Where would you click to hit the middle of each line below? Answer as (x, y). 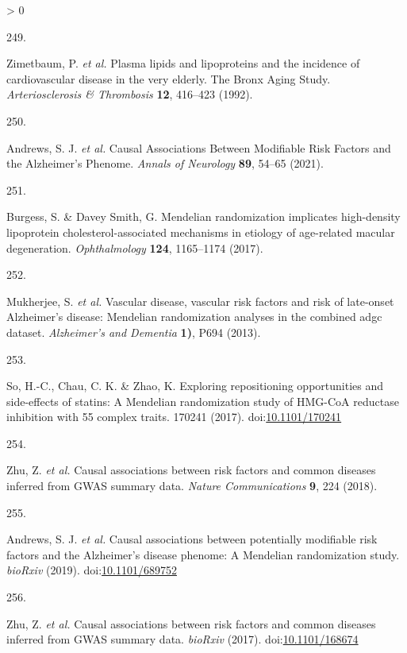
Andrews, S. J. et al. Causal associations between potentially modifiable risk (192, 539)
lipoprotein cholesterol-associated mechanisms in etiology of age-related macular (201, 232)
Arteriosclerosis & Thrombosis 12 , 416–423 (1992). (130, 94)
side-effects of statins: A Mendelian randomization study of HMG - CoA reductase (203, 401)
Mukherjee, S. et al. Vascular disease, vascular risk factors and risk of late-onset (200, 301)
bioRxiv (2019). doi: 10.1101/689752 (92, 570)
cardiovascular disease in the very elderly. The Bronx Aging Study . (169, 78)
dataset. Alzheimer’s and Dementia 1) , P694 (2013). (134, 332)
